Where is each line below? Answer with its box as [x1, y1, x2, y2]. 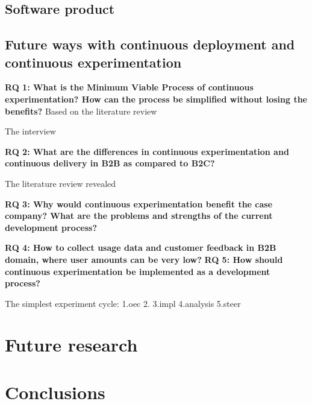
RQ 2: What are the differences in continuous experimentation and [5, 145, 289, 157]
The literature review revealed [5, 177, 116, 189]
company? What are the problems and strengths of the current [5, 209, 273, 222]
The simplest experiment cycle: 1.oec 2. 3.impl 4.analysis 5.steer [5, 297, 241, 309]
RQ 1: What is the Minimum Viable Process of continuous [5, 81, 254, 93]
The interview [5, 125, 56, 137]
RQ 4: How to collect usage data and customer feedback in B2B [5, 241, 276, 254]
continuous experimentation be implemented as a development [5, 265, 270, 277]
